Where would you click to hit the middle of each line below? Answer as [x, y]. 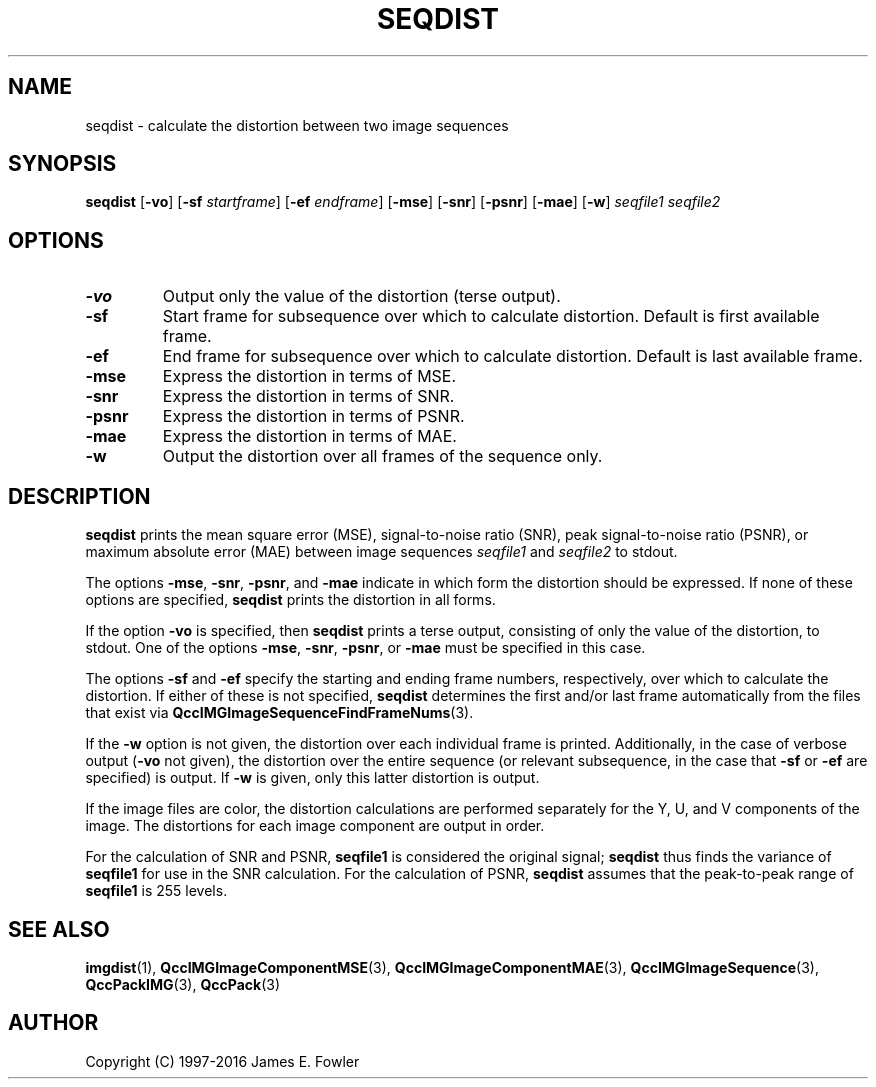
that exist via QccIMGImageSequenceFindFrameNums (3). [279, 713]
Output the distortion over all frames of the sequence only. [382, 456]
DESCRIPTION [79, 496]
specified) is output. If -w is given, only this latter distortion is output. [312, 778]
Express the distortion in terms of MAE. [309, 436]
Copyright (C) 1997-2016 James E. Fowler [222, 1061]
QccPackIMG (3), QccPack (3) [183, 984]
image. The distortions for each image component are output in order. [315, 826]
